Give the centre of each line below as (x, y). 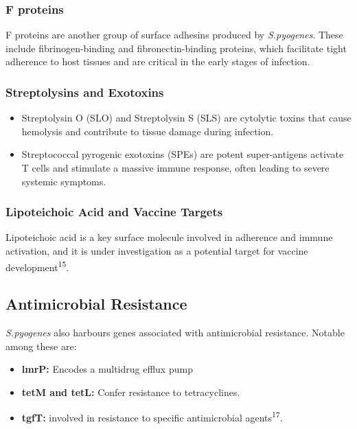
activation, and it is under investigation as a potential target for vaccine (157, 251)
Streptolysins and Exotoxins (85, 92)
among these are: (41, 346)
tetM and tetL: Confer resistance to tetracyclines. (131, 392)
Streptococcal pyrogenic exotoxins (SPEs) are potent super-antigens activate (183, 154)
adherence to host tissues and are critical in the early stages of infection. (158, 61)
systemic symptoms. (64, 181)
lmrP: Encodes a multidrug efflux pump (107, 369)
